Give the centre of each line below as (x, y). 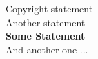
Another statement (46, 22)
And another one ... (47, 49)
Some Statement (46, 36)
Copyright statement (49, 8)
